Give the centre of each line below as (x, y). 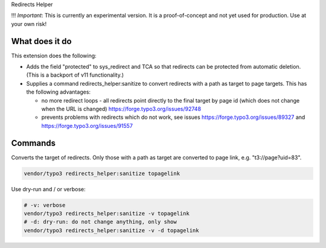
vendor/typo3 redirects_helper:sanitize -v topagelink (107, 214)
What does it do (41, 41)
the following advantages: (58, 92)
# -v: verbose (45, 205)
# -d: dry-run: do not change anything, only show (101, 222)
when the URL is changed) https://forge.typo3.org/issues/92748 (121, 109)
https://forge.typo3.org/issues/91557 (87, 126)
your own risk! (29, 24)
